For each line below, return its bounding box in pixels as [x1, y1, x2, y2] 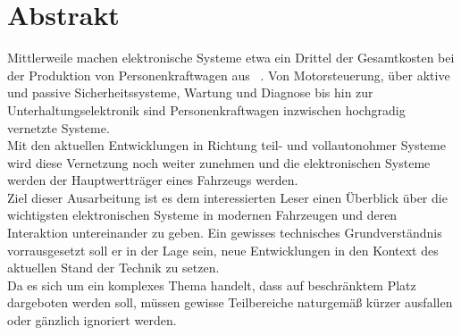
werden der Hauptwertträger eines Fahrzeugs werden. [7, 171, 298, 189]
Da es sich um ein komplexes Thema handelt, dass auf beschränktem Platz [7, 275, 416, 294]
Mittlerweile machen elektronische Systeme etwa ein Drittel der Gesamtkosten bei [7, 48, 455, 67]
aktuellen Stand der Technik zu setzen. [7, 258, 220, 277]
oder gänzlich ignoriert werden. [7, 311, 177, 330]
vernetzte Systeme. [7, 118, 110, 137]
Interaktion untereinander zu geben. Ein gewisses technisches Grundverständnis [7, 223, 442, 242]
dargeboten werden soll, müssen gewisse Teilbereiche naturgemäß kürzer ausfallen [7, 293, 453, 312]
